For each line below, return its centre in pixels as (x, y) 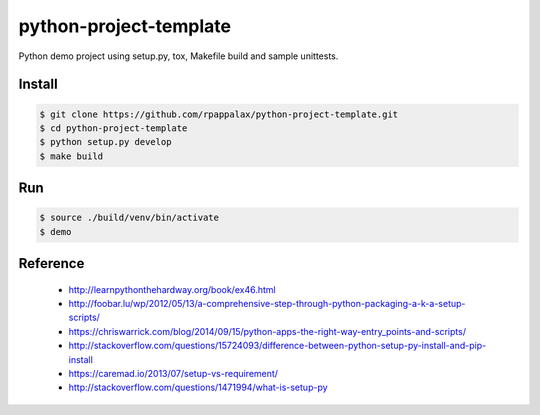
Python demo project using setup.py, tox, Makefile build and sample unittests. (178, 56)
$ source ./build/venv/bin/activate (129, 218)
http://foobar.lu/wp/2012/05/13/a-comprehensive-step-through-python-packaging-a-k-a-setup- (267, 304)
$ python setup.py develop (105, 142)
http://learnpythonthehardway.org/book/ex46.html (172, 289)
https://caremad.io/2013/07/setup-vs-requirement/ (173, 374)
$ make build (71, 156)
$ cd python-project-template (113, 128)
